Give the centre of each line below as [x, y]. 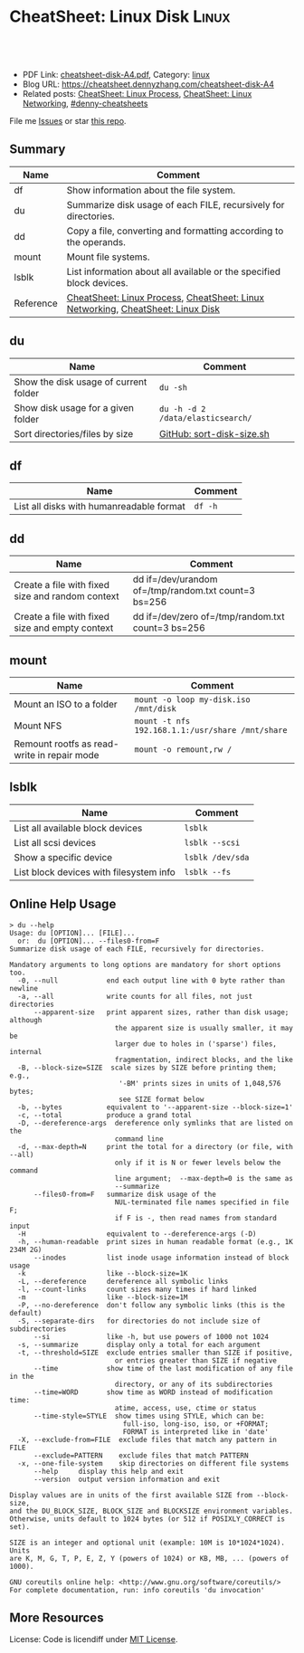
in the [22, 1376]
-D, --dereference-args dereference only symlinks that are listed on [156, 1123]
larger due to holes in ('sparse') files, [196, 1044]
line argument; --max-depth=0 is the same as [204, 1178]
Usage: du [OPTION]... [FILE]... [72, 933]
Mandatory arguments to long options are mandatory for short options [145, 964]
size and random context [66, 596]
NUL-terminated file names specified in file [202, 1202]
